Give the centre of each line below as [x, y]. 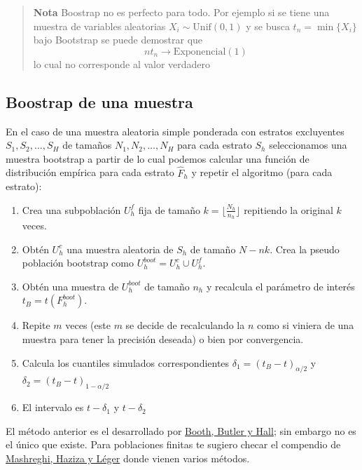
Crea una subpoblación [71, 209]
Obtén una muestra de [70, 286]
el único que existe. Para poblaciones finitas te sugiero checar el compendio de [173, 444]
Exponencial [200, 52]
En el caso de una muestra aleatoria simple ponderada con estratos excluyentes [175, 131]
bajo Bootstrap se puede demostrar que [118, 40]
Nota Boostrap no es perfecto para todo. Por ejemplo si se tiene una [181, 12]
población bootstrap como [78, 263]
